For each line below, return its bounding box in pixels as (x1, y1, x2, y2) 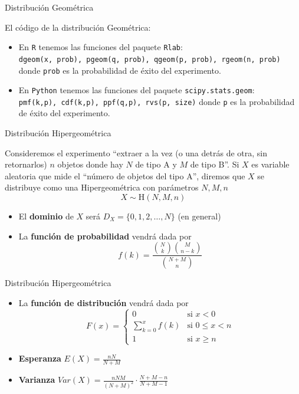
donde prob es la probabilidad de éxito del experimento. (18, 64, 221, 76)
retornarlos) (5, 158, 47, 170)
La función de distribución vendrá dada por (18, 296, 189, 308)
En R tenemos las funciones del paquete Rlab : (18, 41, 183, 53)
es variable (251, 158, 290, 170)
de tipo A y (135, 158, 177, 170)
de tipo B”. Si (190, 158, 239, 170)
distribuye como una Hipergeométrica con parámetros (5, 181, 199, 193)
